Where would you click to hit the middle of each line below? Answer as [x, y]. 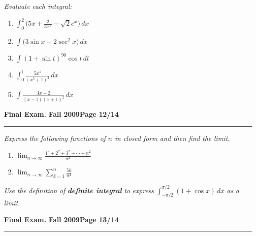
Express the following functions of [55, 138]
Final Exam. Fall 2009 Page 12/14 [62, 114]
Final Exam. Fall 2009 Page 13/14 [62, 219]
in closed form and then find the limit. [172, 138]
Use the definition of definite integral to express [79, 190]
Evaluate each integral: [38, 6]
